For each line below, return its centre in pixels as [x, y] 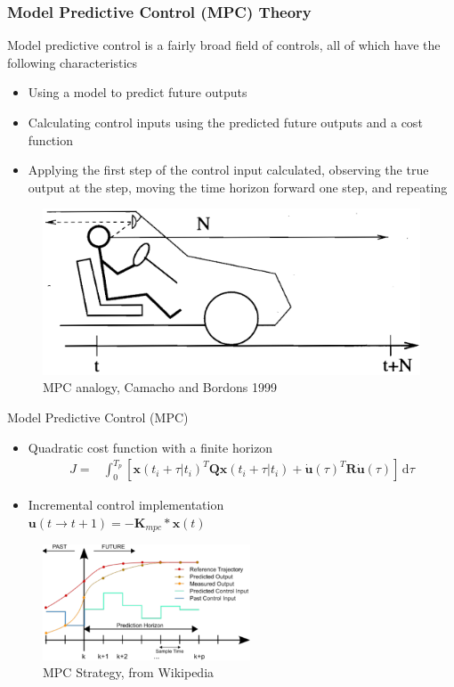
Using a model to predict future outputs [138, 92]
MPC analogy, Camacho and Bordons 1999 [160, 387]
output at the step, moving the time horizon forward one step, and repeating [238, 187]
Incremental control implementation [126, 505]
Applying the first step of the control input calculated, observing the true [228, 170]
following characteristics [73, 62]
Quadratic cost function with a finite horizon [150, 447]
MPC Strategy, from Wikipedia [129, 672]
